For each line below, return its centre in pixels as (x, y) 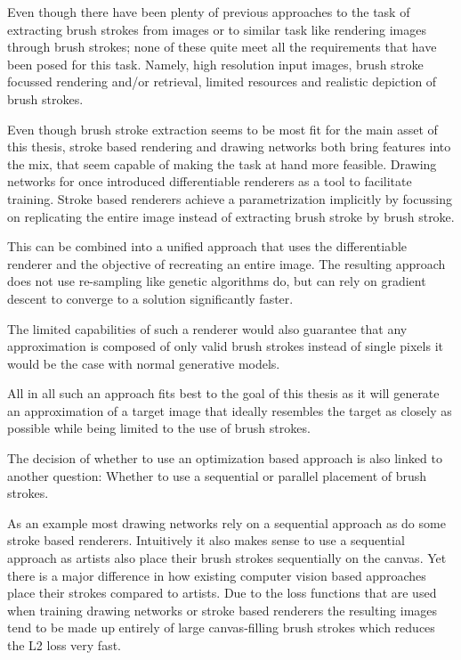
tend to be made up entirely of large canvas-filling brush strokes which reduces (221, 627)
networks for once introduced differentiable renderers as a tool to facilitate (210, 181)
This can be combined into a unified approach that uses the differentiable (207, 246)
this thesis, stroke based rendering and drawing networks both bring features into (229, 147)
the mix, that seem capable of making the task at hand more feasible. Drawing (222, 163)
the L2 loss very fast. (65, 645)
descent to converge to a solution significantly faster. (150, 298)
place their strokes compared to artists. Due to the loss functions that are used (222, 593)
